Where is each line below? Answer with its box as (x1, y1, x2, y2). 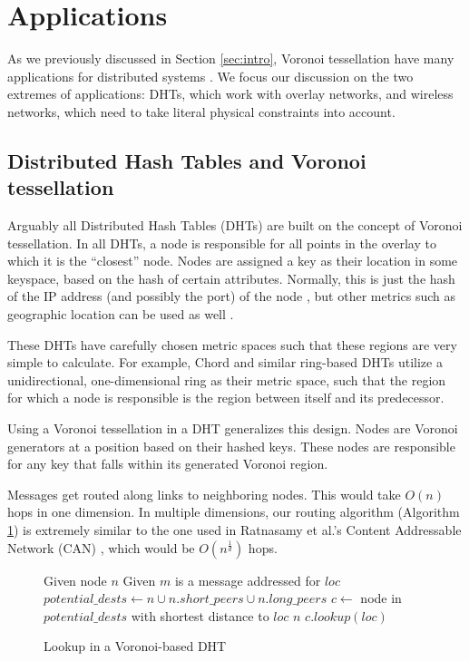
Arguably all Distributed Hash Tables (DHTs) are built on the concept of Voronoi (7, 216, 463, 235)
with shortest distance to (131, 606, 269, 625)
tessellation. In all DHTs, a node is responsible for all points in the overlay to (7, 233, 436, 252)
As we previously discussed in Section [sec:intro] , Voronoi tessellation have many (7, 49, 454, 68)
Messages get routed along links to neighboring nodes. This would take (7, 484, 401, 503)
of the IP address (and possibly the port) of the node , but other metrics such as (7, 287, 456, 306)
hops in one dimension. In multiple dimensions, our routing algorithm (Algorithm (7, 502, 460, 521)
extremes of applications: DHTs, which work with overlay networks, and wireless (7, 84, 454, 103)
